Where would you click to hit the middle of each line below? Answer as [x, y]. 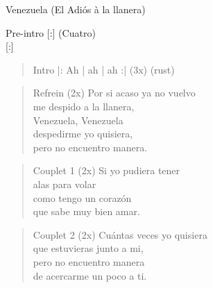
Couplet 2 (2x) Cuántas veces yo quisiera [120, 234]
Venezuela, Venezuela [78, 120]
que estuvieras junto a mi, [88, 248]
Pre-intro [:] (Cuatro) [51, 32]
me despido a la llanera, [84, 106]
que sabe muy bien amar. [86, 211]
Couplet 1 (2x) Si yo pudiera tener [106, 170]
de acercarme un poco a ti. [90, 275]
